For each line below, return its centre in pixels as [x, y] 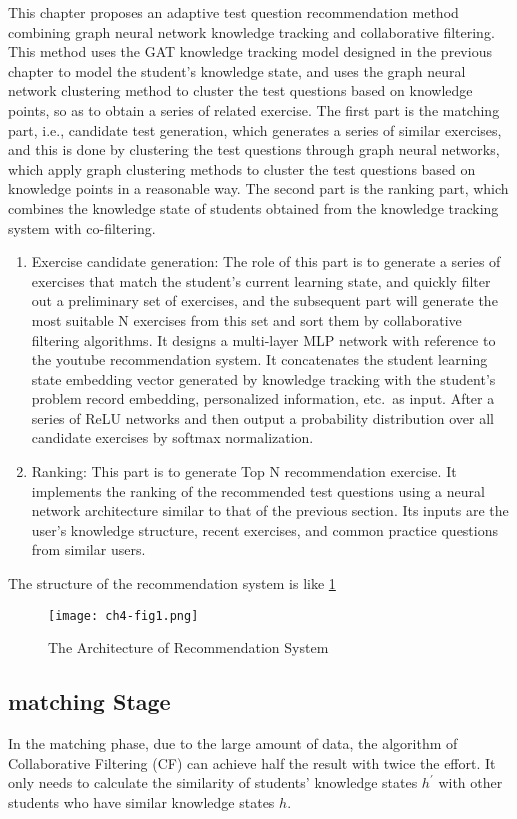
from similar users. [88, 549]
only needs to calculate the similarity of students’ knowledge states [213, 782]
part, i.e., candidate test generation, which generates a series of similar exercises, [255, 129]
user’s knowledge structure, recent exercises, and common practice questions [265, 529]
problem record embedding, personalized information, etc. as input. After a [263, 398]
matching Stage [89, 701]
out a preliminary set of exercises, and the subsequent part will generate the [264, 300]
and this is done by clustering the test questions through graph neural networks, [254, 149]
